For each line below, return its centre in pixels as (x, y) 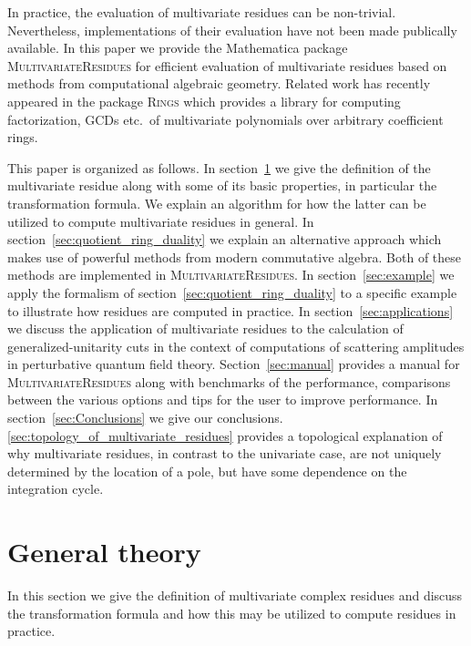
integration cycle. (56, 489)
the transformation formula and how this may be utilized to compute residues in (232, 613)
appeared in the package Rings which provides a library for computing (204, 101)
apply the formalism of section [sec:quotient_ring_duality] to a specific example (232, 292)
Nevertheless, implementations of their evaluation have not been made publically (232, 30)
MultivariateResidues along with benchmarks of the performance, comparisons (229, 381)
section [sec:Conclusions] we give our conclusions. (145, 418)
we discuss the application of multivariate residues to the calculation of (205, 328)
